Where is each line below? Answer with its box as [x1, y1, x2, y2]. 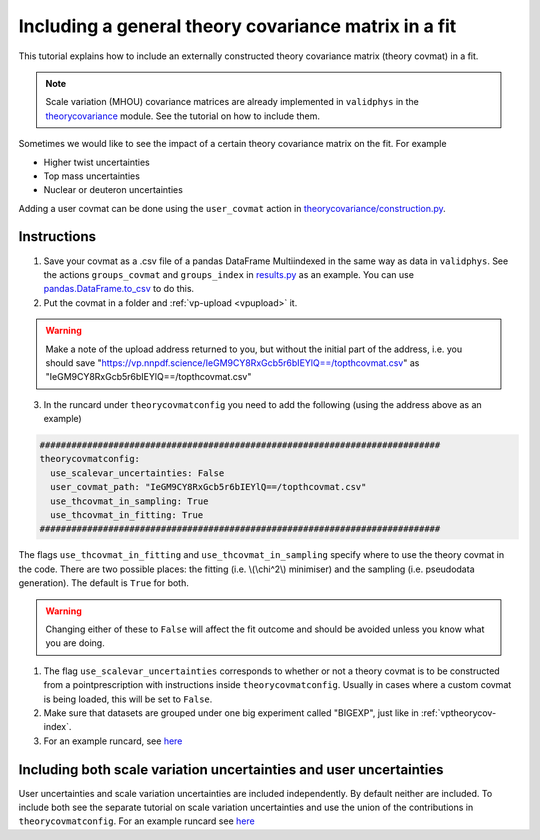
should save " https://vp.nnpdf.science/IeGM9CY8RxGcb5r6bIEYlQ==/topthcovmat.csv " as [45, 356, 420, 369]
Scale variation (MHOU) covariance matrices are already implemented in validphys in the [45, 96, 419, 108]
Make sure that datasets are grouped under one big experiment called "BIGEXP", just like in [43, 706, 419, 719]
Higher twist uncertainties [43, 156, 150, 168]
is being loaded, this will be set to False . [43, 693, 213, 705]
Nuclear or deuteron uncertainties [43, 184, 184, 196]
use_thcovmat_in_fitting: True [50, 510, 204, 521]
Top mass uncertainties [43, 170, 140, 182]
